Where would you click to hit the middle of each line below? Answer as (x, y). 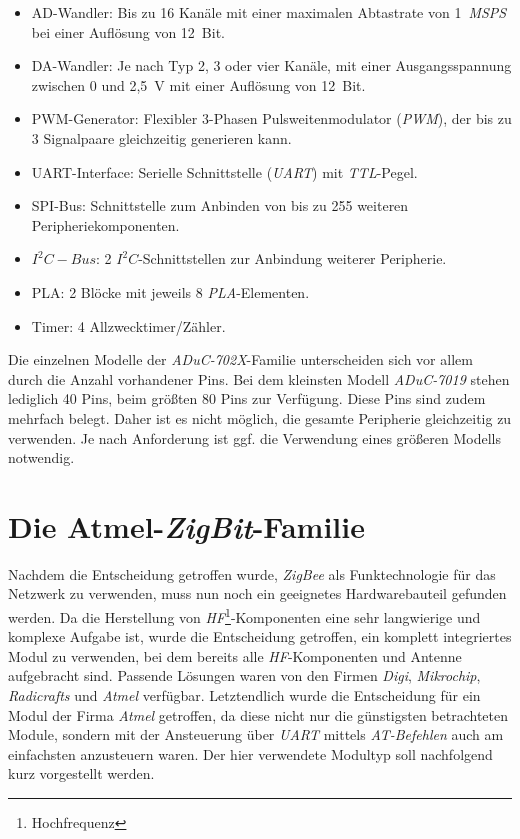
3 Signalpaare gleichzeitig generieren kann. (161, 137)
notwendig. (41, 457)
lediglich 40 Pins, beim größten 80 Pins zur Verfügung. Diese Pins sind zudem (247, 398)
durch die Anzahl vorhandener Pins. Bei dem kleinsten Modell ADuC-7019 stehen (259, 378)
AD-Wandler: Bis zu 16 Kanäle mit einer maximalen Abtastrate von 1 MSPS (269, 12)
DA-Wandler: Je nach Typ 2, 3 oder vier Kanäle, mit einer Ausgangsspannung (271, 65)
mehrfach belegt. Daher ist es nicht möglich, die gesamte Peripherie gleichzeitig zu (260, 417)
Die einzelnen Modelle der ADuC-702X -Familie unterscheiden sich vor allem (240, 359)
